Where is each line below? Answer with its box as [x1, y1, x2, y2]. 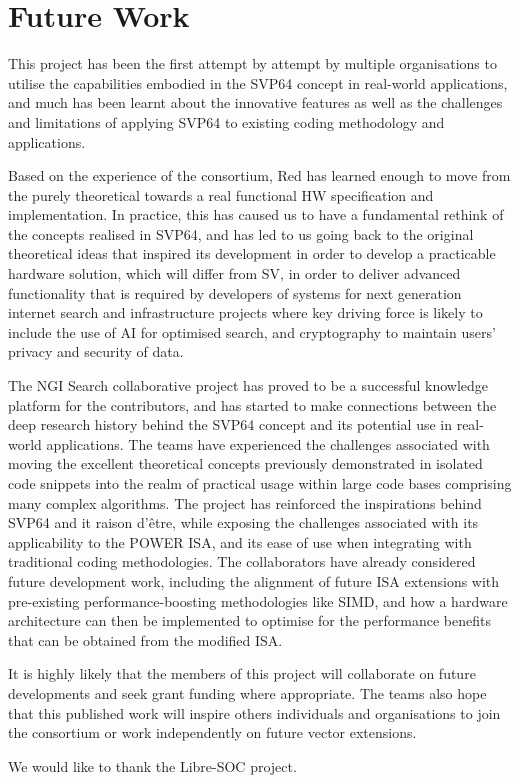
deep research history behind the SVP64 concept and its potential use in [8, 414, 452, 435]
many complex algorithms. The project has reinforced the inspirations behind [8, 492, 482, 513]
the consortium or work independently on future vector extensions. [8, 722, 417, 743]
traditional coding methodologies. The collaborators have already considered [8, 551, 476, 572]
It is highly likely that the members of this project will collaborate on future [8, 663, 476, 684]
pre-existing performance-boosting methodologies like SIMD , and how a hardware [8, 590, 508, 611]
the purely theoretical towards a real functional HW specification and [8, 184, 434, 205]
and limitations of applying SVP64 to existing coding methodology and [8, 111, 445, 132]
